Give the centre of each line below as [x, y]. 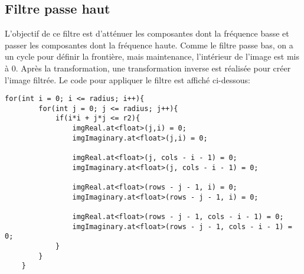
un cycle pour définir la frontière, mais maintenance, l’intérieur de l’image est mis [152, 56]
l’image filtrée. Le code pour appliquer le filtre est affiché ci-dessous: [128, 79]
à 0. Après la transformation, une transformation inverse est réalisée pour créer [148, 68]
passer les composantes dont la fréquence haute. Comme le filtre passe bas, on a [149, 45]
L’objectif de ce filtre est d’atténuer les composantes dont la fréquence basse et [147, 33]
